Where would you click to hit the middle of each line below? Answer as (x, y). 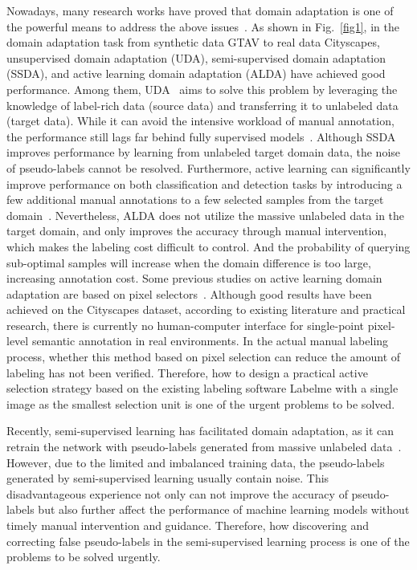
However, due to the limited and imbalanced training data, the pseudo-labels (196, 462)
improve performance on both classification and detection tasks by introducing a (204, 183)
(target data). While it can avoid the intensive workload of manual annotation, (200, 121)
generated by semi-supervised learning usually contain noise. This (168, 478)
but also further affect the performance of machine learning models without (224, 509)
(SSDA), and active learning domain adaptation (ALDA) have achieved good (196, 73)
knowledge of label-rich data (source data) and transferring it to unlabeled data (202, 105)
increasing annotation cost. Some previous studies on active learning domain (194, 278)
